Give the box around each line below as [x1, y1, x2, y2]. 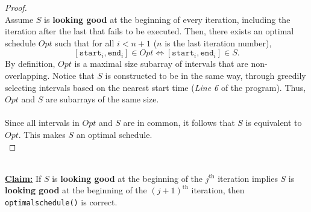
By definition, [5, 57, 55, 70]
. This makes [18, 128, 66, 140]
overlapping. [5, 69, 50, 81]
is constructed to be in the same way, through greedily [105, 69, 306, 81]
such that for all [55, 36, 115, 49]
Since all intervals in [5, 116, 80, 129]
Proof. [5, 1, 27, 13]
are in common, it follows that [123, 116, 235, 129]
